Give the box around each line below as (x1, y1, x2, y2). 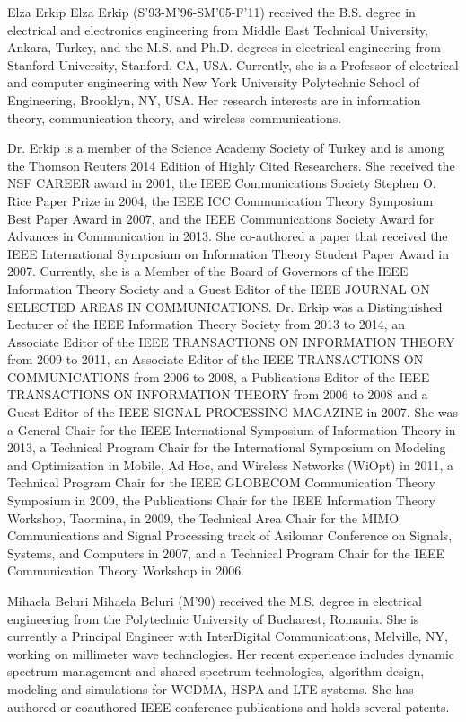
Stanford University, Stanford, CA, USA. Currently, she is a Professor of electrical (7, 55, 459, 74)
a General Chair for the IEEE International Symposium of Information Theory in (7, 420, 456, 439)
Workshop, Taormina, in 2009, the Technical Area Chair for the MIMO (7, 508, 400, 527)
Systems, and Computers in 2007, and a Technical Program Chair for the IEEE (7, 543, 444, 562)
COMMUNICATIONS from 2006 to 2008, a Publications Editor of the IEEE (7, 367, 430, 386)
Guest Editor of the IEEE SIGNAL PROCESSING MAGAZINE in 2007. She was (7, 403, 459, 422)
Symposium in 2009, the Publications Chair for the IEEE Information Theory (7, 491, 435, 510)
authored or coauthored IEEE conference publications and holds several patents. (7, 697, 450, 716)
